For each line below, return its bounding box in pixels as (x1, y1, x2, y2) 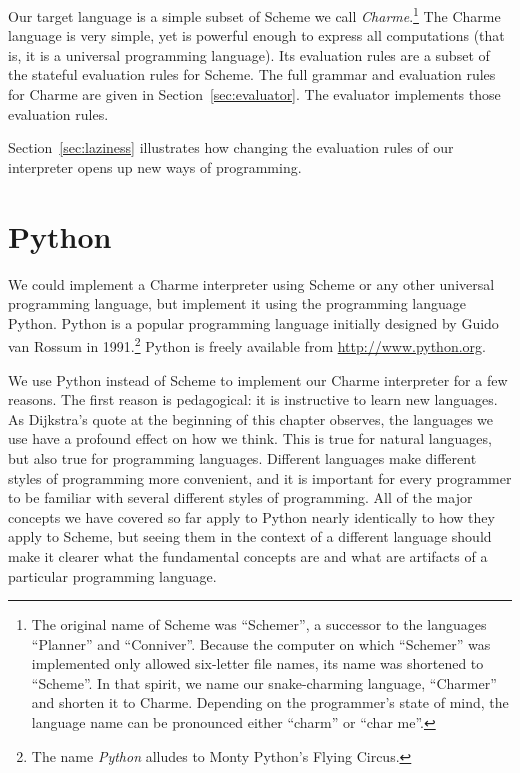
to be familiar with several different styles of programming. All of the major (8, 487, 473, 508)
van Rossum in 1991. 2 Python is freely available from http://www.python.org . (8, 333, 486, 356)
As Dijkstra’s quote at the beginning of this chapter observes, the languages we (8, 408, 494, 429)
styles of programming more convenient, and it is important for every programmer (8, 467, 512, 488)
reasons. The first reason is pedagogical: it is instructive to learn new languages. (8, 389, 498, 410)
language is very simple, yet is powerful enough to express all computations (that (8, 25, 505, 46)
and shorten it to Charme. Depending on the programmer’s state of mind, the (31, 692, 509, 713)
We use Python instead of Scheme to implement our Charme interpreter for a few (8, 369, 508, 390)
